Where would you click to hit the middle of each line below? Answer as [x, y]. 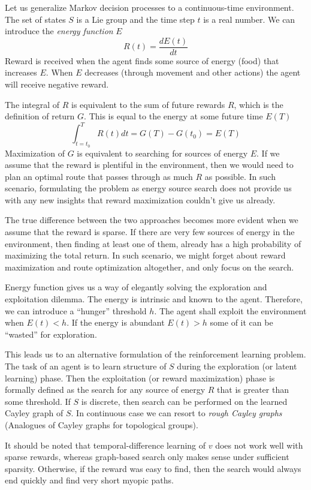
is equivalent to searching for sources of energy [162, 153]
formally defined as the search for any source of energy [105, 390]
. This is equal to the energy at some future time [173, 116]
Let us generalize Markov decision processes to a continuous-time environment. [150, 7]
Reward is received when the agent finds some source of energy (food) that [142, 60]
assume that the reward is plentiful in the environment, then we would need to [149, 165]
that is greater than [253, 390]
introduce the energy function [59, 31]
